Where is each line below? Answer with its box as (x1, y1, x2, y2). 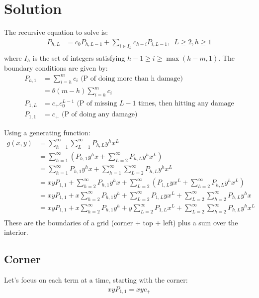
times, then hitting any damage (138, 99, 234, 107)
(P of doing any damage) (61, 111, 138, 118)
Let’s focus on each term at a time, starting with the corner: (4, 275, 188, 285)
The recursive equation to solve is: (4, 27, 108, 37)
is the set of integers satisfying (32, 52, 125, 63)
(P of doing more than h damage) (81, 75, 183, 82)
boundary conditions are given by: (4, 62, 108, 73)
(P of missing (77, 99, 117, 107)
